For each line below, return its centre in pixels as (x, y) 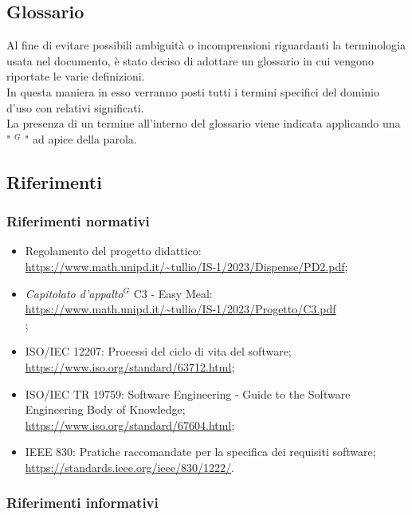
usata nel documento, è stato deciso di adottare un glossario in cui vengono (190, 60)
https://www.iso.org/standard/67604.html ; (130, 425)
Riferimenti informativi (82, 503)
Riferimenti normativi (78, 221)
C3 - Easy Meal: (173, 293)
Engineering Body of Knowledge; (105, 409)
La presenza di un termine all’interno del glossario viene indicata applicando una (204, 123)
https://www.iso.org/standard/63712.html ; (130, 366)
